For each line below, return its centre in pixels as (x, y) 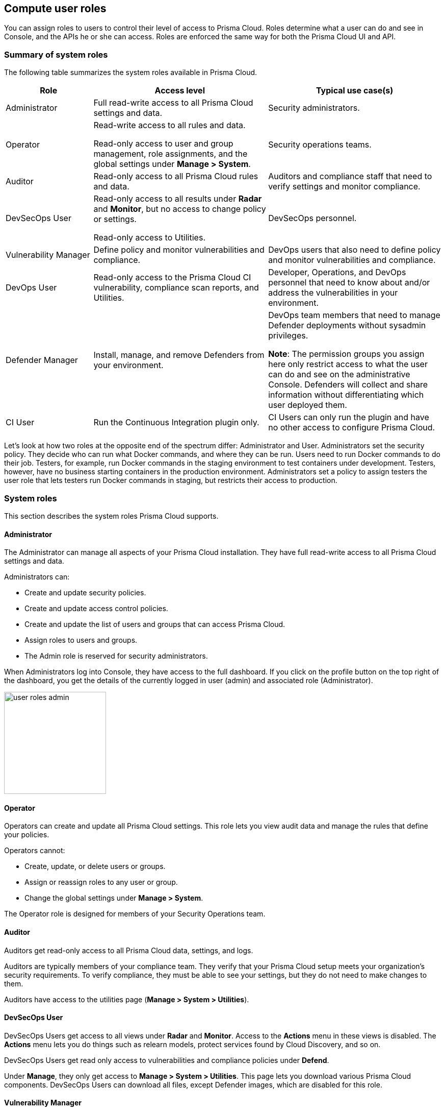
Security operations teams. (320, 145)
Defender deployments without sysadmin (347, 325)
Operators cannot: (35, 851)
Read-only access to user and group (163, 144)
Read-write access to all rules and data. (169, 125)
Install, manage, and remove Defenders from (179, 355)
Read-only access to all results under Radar (178, 199)
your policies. (27, 835)
